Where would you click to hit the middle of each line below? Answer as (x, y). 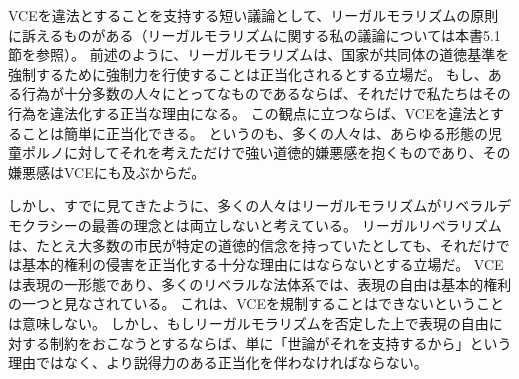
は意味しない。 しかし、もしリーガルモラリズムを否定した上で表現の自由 (248, 322)
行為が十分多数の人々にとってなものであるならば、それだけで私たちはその (266, 93)
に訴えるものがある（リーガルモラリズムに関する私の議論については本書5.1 (254, 34)
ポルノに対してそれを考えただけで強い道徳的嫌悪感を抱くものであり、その (266, 152)
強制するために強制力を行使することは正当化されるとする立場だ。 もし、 (248, 73)
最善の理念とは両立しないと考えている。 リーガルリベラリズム (296, 224)
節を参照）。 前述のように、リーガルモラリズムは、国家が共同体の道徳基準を (259, 54)
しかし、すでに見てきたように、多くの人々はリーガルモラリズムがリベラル (253, 205)
